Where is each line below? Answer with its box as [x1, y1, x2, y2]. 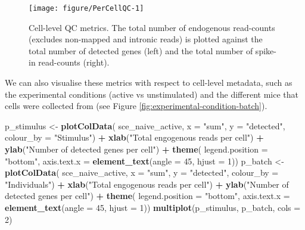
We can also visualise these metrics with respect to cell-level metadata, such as [5, 76, 292, 89]
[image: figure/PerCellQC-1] [29, 4, 144, 13]
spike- [255, 44, 276, 57]
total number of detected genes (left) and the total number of [29, 44, 253, 57]
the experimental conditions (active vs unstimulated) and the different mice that [5, 88, 299, 100]
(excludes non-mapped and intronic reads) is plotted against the [29, 33, 263, 45]
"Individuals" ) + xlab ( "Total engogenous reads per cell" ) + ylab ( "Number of [5, 178, 289, 190]
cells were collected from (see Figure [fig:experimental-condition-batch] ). [5, 100, 267, 112]
